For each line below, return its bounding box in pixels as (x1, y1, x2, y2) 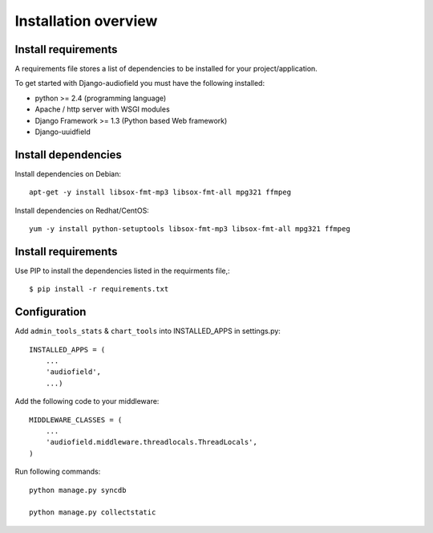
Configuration (14, 305, 87, 319)
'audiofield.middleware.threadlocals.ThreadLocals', (45, 437, 258, 447)
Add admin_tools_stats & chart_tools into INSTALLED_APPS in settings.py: (14, 326, 281, 336)
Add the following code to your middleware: (14, 397, 160, 406)
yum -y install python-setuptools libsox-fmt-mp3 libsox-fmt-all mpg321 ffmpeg (29, 225, 350, 234)
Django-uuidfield (34, 127, 91, 136)
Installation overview (14, 12, 158, 30)
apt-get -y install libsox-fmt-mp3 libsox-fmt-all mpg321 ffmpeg (29, 188, 292, 197)
